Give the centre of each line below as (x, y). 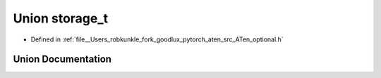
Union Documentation (62, 59)
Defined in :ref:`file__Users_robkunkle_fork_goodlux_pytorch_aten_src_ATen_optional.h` (157, 39)
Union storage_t (61, 18)
